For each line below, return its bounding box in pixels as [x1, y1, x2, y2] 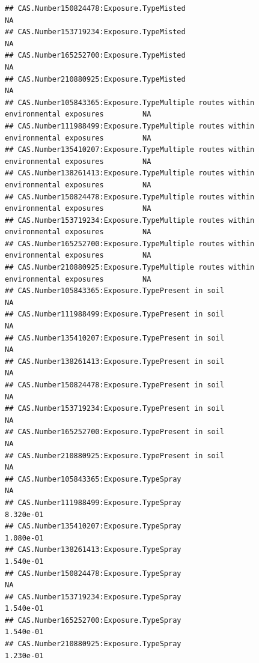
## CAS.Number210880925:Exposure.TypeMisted [5, 74, 186, 83]
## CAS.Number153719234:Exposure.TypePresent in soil [5, 404, 225, 413]
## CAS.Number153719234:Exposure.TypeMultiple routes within [5, 216, 255, 225]
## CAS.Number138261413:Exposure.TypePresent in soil [5, 357, 225, 366]
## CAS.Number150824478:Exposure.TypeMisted [5, 4, 186, 13]
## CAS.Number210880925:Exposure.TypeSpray [5, 640, 181, 649]
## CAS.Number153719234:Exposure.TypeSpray [5, 592, 181, 601]
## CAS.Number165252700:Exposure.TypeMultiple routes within [5, 239, 255, 248]
